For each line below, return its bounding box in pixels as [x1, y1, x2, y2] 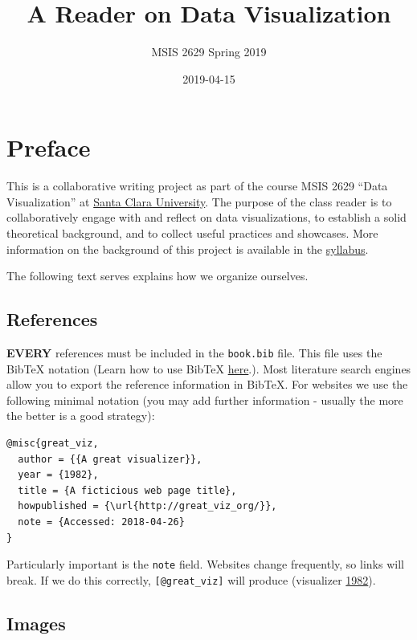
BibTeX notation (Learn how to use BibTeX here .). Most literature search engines [6, 360, 411, 377]
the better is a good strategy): [6, 407, 155, 424]
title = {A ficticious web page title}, [18, 484, 237, 496]
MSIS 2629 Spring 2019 [151, 43, 267, 60]
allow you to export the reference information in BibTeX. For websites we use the [6, 376, 408, 393]
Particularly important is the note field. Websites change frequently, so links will [6, 556, 404, 573]
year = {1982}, [18, 469, 99, 481]
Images [6, 610, 66, 635]
